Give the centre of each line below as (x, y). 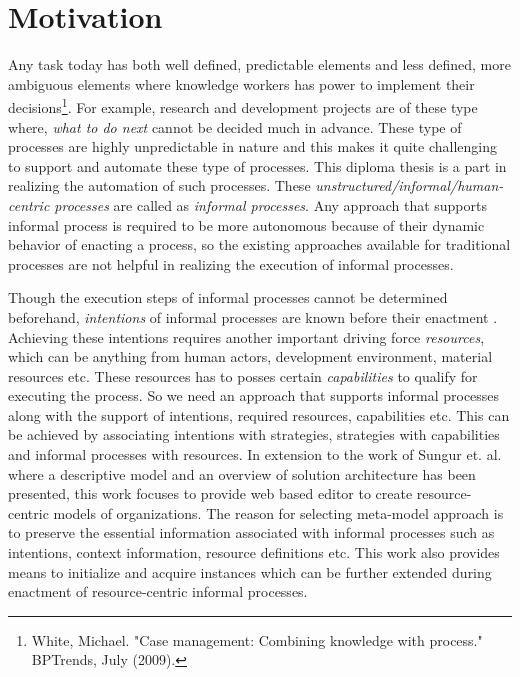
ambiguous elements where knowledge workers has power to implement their (241, 83)
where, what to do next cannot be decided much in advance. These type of (235, 126)
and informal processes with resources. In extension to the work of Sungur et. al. (255, 454)
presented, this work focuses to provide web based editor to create (210, 493)
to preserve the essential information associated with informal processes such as (251, 532)
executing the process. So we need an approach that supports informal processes (254, 395)
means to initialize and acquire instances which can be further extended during (250, 571)
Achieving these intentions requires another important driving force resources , (246, 336)
